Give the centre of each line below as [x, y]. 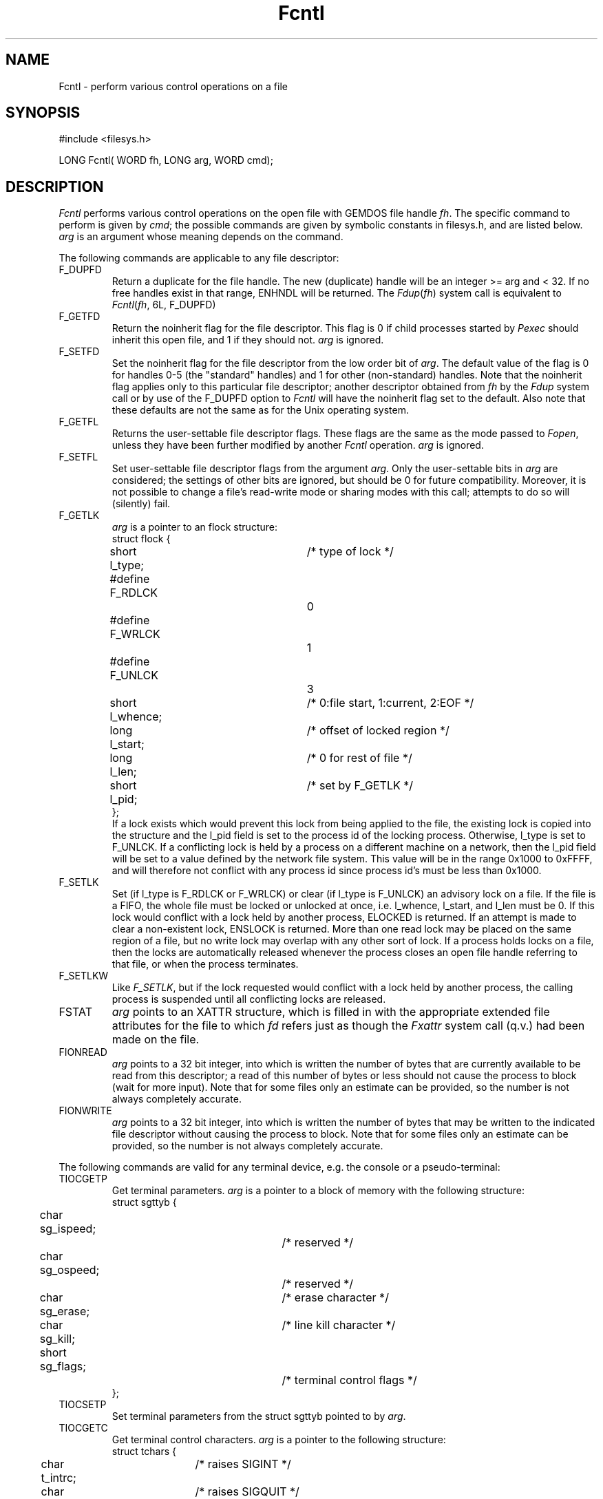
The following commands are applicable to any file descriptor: [199, 258]
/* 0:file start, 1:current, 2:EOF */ [390, 703]
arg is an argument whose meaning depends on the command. [201, 237]
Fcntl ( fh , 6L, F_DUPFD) [164, 305]
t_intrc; [59, 1478]
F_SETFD [79, 352]
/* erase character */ [335, 1298]
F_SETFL [78, 457]
